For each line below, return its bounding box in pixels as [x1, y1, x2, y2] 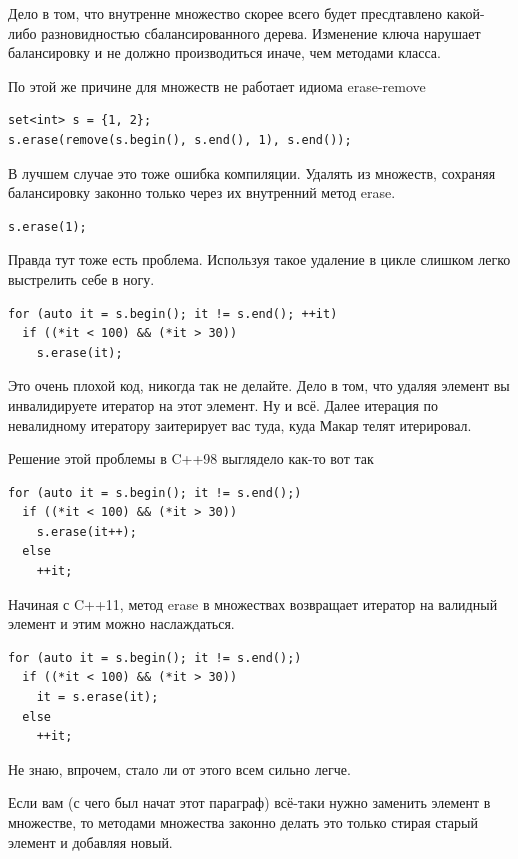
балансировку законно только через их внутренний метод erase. [8, 182, 396, 203]
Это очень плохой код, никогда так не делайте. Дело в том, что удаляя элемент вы [8, 375, 510, 396]
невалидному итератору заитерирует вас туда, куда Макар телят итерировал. [8, 414, 472, 435]
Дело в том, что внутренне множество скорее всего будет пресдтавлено [8, 3, 443, 23]
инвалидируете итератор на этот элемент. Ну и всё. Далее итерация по [8, 394, 439, 415]
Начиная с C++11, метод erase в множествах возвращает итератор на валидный [8, 593, 498, 614]
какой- [446, 3, 485, 23]
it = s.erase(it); [36, 690, 159, 705]
